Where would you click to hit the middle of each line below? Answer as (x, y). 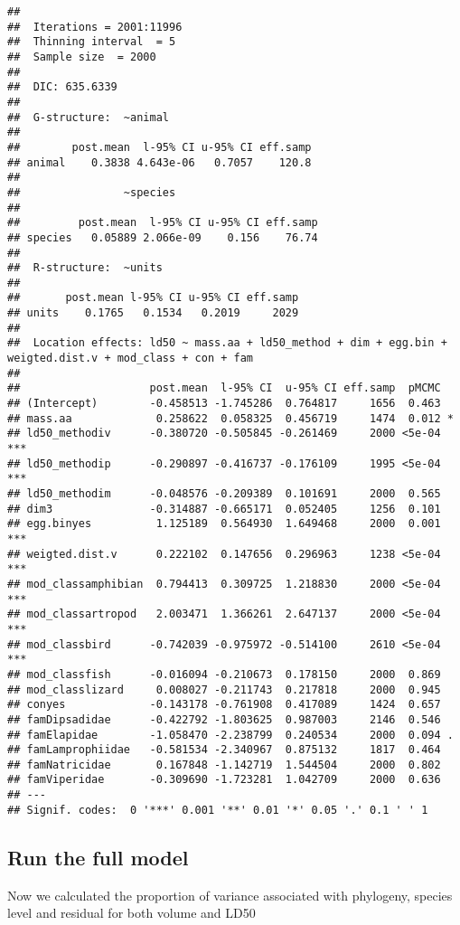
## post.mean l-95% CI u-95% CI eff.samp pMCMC (224, 388)
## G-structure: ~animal (88, 117)
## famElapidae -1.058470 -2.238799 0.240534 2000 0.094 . (230, 735)
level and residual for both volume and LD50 (131, 913)
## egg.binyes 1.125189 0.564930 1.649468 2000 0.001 (224, 524)
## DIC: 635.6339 (62, 87)
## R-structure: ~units (85, 268)
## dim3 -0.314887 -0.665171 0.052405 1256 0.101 (224, 509)
